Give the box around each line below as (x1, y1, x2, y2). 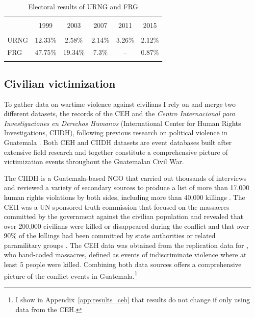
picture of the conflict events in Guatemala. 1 (4, 269, 138, 281)
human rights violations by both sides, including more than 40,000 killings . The (4, 192, 245, 202)
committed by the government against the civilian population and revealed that (4, 211, 243, 221)
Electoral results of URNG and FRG (28, 1, 138, 11)
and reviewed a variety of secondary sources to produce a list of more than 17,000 (4, 182, 250, 193)
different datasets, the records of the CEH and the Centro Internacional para (4, 108, 235, 119)
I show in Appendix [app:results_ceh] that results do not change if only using (15, 294, 250, 304)
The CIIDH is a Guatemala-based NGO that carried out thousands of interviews (4, 172, 247, 183)
